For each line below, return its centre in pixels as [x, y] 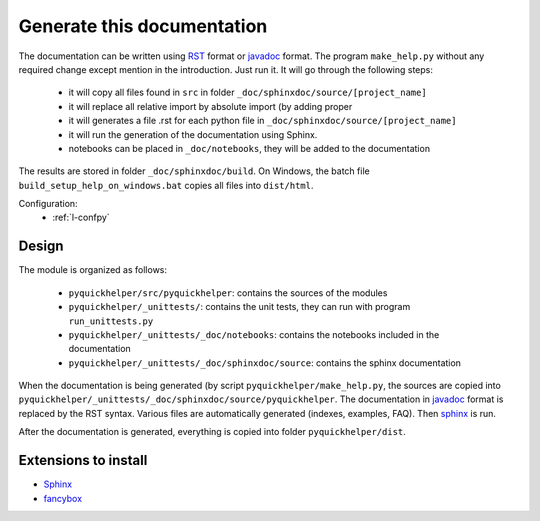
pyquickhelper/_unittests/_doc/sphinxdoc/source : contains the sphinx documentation [265, 362]
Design [41, 246]
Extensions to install [83, 460]
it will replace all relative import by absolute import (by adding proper [210, 106]
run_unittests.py [111, 321]
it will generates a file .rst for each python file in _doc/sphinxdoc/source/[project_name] [262, 121]
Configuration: [48, 204]
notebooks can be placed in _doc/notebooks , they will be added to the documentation [249, 148]
